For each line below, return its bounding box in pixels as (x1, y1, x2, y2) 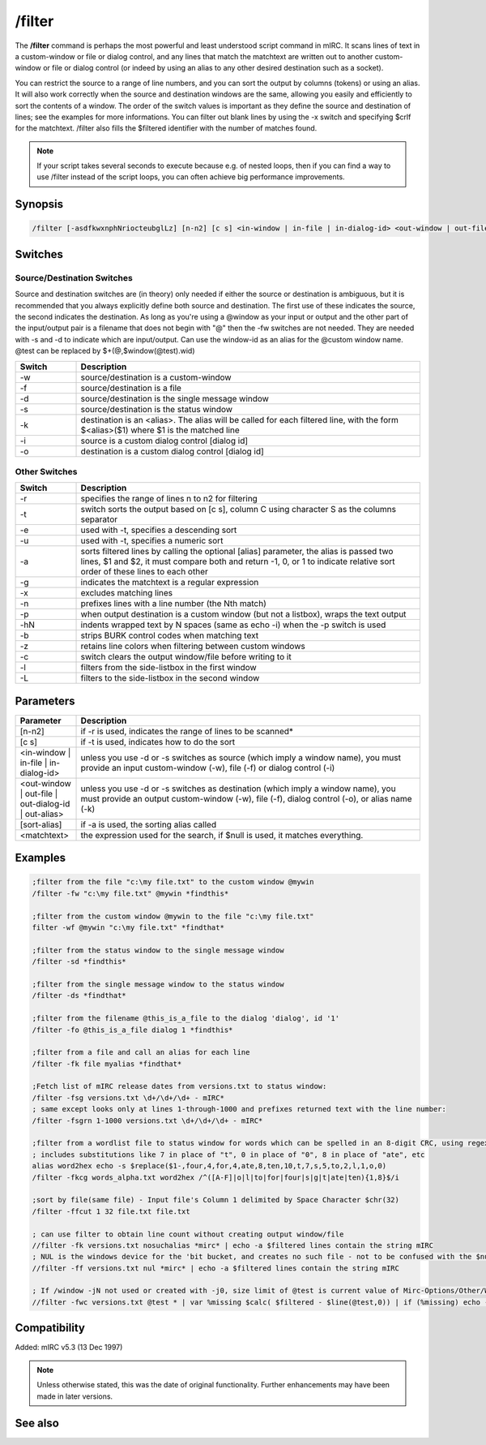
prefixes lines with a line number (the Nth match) (80, 598, 266, 609)
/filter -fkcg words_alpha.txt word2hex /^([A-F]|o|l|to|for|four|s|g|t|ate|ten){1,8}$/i (32, 1172, 400, 1182)
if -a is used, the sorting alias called (80, 819, 217, 830)
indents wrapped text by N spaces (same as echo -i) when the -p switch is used (80, 619, 386, 630)
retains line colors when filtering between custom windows (80, 641, 305, 652)
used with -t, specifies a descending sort (80, 524, 237, 535)
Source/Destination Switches (15, 272, 133, 283)
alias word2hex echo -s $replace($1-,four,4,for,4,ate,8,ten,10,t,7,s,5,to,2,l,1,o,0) (32, 1161, 387, 1171)
